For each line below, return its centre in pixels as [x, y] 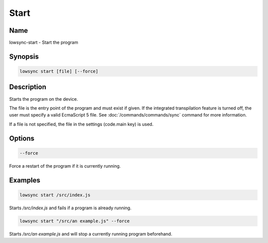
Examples [25, 180]
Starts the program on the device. [44, 99]
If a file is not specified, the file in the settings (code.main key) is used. [81, 124]
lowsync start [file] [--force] [59, 71]
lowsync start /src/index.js [55, 195]
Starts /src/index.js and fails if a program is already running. [70, 208]
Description [28, 87]
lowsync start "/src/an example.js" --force [75, 221]
